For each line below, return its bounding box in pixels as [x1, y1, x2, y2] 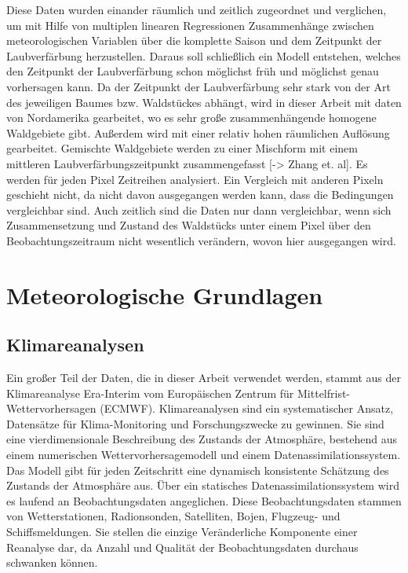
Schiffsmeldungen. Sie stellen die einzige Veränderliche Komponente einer [6, 523, 358, 540]
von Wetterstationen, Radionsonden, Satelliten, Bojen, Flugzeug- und [6, 508, 341, 524]
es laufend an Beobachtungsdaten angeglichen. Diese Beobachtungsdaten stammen [6, 492, 402, 509]
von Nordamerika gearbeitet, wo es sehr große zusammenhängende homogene [6, 109, 377, 126]
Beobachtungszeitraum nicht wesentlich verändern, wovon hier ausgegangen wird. [6, 232, 396, 248]
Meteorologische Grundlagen [6, 278, 323, 310]
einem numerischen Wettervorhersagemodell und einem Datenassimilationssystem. [6, 446, 401, 463]
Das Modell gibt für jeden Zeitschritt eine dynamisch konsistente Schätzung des [6, 461, 389, 478]
